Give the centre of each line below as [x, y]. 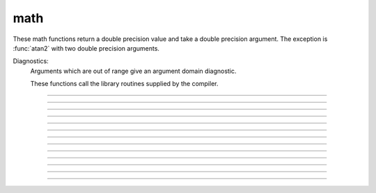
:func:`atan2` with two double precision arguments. [86, 48]
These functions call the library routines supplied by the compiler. [124, 84]
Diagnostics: [31, 61]
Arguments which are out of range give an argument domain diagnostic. [133, 71]
